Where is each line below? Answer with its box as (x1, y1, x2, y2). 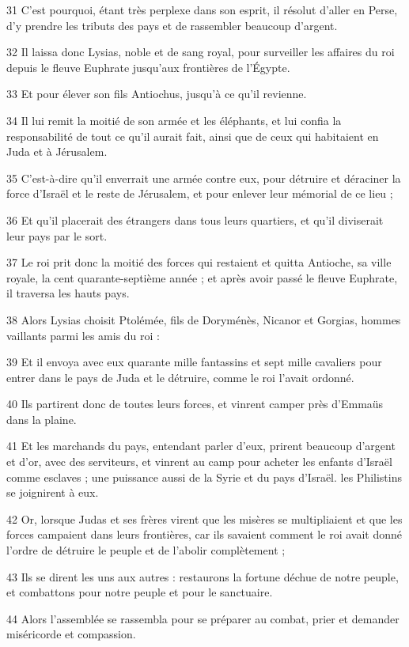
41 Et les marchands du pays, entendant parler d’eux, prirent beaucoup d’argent (6, 437, 396, 454)
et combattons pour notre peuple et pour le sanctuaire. (6, 584, 273, 600)
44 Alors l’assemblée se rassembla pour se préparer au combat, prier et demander (6, 610, 400, 626)
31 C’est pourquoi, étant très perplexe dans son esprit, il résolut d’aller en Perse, (6, 2, 398, 17)
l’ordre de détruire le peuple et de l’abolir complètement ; (6, 542, 286, 558)
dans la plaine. (6, 411, 77, 427)
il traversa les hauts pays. (6, 285, 130, 301)
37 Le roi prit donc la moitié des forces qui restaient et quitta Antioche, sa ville (6, 254, 392, 271)
